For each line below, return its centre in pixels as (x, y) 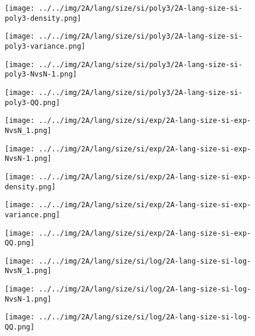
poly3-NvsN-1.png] (41, 75)
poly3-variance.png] (45, 46)
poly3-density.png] (43, 18)
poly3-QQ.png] (33, 102)
